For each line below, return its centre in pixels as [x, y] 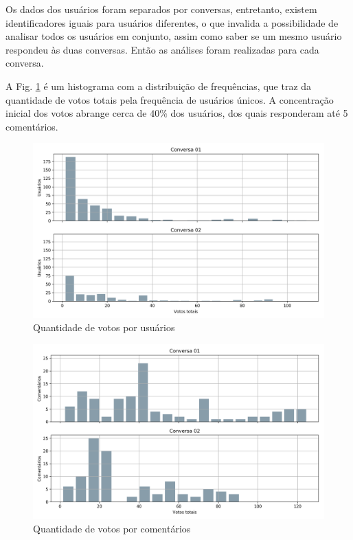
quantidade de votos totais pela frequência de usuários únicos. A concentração [170, 99]
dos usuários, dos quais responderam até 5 [259, 113]
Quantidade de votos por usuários [104, 327]
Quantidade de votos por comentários [112, 528]
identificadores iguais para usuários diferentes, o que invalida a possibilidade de [172, 22]
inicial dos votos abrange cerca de [76, 113]
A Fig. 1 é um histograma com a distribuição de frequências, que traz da [159, 86]
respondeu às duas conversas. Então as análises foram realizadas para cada [162, 49]
